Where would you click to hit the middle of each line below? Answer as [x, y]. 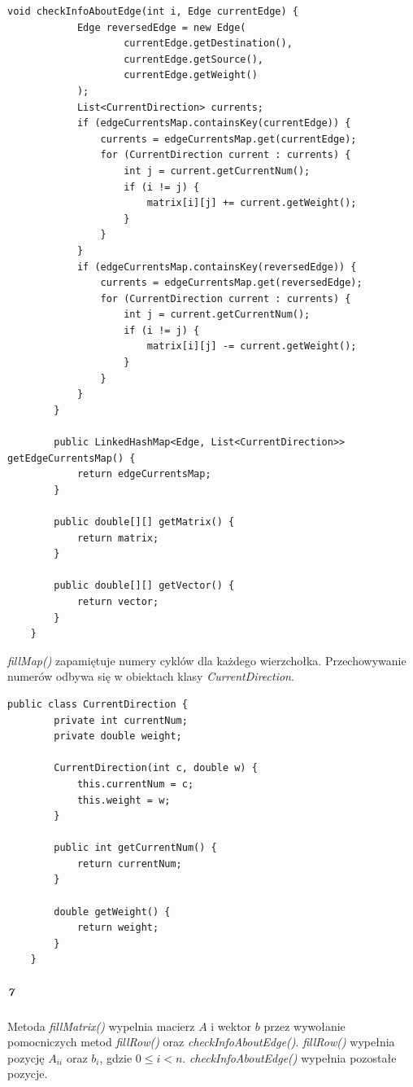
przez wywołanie [304, 1026]
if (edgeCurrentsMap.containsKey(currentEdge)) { [214, 123]
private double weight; [118, 736]
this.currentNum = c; [135, 784]
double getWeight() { [112, 912]
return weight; [118, 928]
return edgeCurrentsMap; [144, 474]
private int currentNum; [121, 720]
